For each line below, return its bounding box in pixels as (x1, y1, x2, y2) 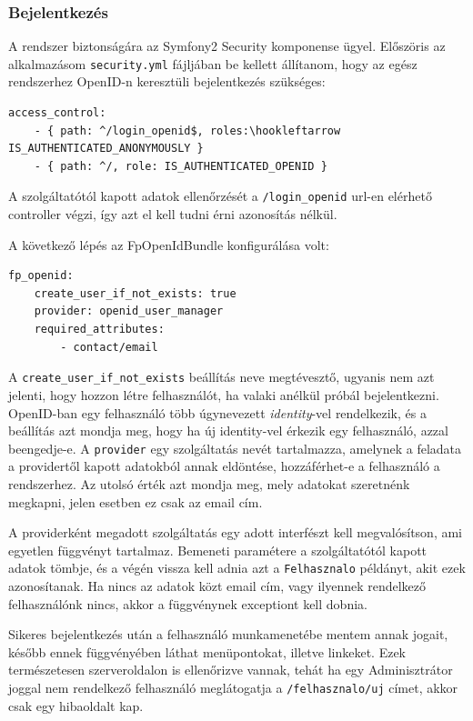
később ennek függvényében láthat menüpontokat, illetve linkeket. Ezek (8, 642, 407, 661)
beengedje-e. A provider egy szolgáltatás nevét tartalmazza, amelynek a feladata (8, 438, 462, 457)
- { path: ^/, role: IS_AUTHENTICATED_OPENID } (34, 159, 327, 173)
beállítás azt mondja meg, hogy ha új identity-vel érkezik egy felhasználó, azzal (8, 421, 448, 440)
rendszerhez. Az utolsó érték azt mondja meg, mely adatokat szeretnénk (8, 474, 410, 493)
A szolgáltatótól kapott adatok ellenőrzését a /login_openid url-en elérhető (8, 186, 432, 205)
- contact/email (60, 340, 158, 354)
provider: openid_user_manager (34, 305, 224, 318)
